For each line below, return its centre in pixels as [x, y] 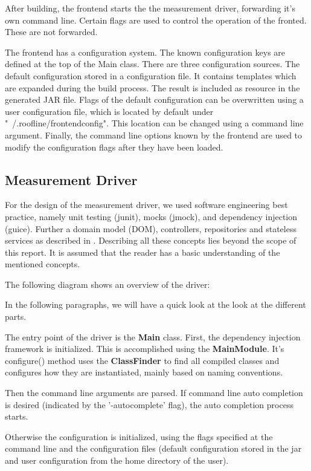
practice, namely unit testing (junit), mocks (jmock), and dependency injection [151, 216]
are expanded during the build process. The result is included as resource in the [152, 87]
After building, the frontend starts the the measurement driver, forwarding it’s [150, 8]
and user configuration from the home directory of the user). [117, 460]
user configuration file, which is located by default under [109, 111]
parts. [16, 317]
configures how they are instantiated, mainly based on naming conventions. [144, 372]
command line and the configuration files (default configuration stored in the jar [153, 448]
